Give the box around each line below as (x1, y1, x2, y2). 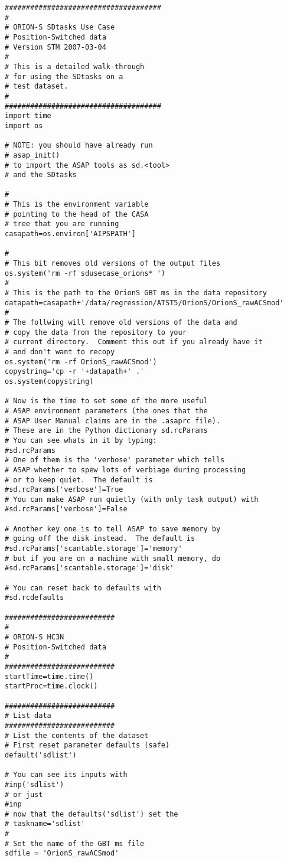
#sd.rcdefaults (5, 593, 64, 602)
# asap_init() (5, 151, 60, 159)
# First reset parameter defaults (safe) (5, 741, 170, 750)
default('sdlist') (5, 750, 77, 759)
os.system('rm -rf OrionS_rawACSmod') (5, 357, 157, 366)
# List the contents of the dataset (5, 731, 149, 740)
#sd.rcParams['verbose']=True (5, 485, 123, 494)
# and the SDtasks (5, 171, 77, 179)
